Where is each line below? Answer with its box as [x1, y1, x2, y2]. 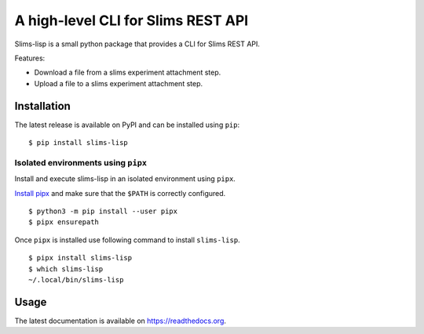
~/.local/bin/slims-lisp [28, 275, 124, 284]
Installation [14, 99, 71, 113]
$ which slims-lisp [28, 264, 104, 274]
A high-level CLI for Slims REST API [14, 12, 249, 29]
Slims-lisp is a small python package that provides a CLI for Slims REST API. [14, 39, 261, 49]
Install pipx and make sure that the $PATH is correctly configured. [14, 188, 226, 198]
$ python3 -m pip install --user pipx [28, 206, 178, 216]
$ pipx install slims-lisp [28, 253, 133, 263]
